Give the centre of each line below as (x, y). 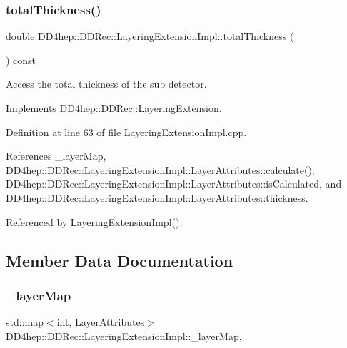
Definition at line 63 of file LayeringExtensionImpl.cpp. (126, 132)
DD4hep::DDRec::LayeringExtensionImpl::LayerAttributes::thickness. (157, 197)
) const (21, 60)
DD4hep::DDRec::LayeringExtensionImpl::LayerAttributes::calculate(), (160, 169)
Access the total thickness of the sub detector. (106, 84)
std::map (25, 322)
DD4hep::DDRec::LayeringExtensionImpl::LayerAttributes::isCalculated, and (174, 184)
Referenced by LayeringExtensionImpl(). (94, 221)
